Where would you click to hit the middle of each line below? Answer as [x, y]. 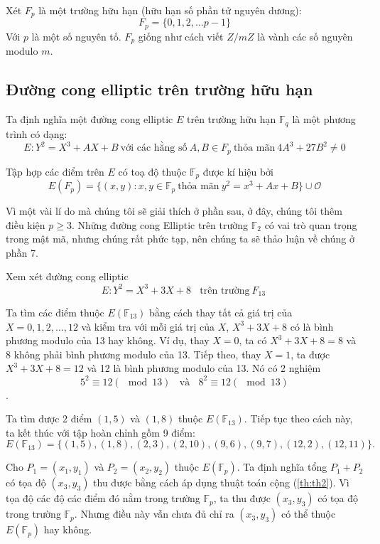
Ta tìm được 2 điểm [49, 418]
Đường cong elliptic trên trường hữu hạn [159, 89]
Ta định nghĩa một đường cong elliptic [89, 119]
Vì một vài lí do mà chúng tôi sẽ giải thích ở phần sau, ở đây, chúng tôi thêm [174, 211]
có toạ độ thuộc [152, 171]
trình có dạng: [37, 133]
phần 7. [22, 252]
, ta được [310, 354]
